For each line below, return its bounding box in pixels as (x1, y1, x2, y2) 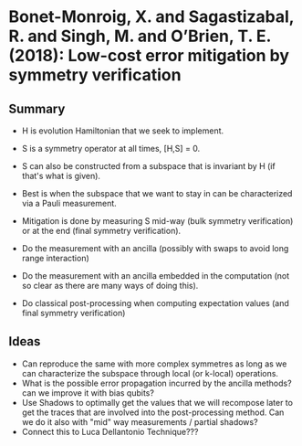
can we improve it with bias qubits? (21, 387, 154, 398)
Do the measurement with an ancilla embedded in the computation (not (21, 271, 289, 281)
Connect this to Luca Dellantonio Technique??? (21, 426, 199, 437)
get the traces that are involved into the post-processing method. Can (21, 407, 285, 418)
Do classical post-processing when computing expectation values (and (21, 298, 289, 308)
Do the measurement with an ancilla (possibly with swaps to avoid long (21, 243, 289, 253)
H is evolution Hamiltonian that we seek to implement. (21, 125, 224, 136)
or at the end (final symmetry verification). (21, 226, 182, 236)
